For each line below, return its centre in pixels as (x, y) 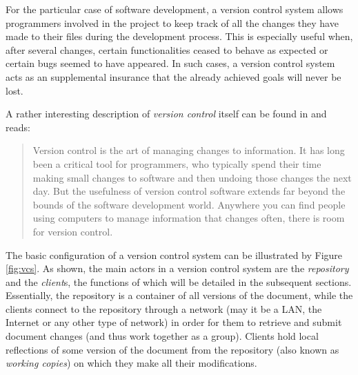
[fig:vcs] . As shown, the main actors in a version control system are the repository (177, 268)
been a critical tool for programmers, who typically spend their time (177, 163)
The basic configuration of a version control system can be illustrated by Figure (174, 254)
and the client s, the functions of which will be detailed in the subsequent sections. (179, 281)
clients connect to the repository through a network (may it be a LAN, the (164, 308)
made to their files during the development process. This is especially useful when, (179, 36)
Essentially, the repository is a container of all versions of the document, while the (179, 295)
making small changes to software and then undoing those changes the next (192, 177)
